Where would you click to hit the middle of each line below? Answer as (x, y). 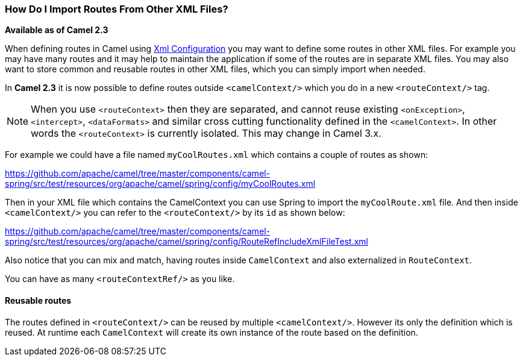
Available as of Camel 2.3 (57, 30)
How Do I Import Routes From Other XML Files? (117, 9)
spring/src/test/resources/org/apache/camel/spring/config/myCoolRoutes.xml (160, 184)
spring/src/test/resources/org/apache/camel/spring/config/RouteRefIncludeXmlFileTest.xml (187, 242)
